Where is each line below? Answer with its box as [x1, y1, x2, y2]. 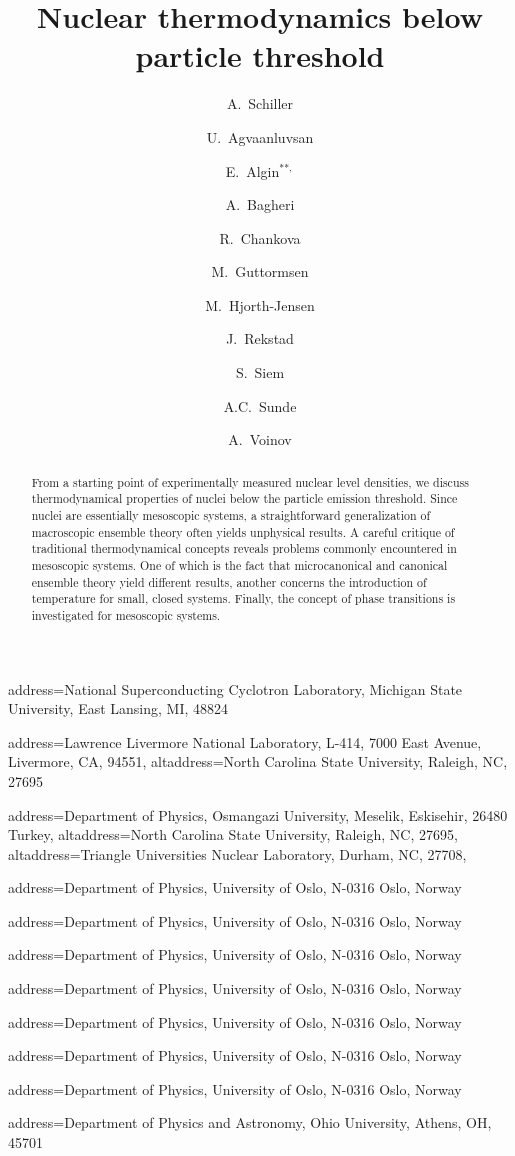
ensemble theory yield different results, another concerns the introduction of [31, 573, 427, 590]
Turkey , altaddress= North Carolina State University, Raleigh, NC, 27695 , [8, 824, 458, 845]
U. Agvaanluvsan [206, 126, 314, 147]
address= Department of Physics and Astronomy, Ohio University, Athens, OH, [8, 1112, 492, 1133]
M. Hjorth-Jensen [205, 294, 315, 315]
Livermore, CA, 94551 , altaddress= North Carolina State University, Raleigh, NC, [8, 751, 508, 772]
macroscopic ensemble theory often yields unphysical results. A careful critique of [31, 523, 455, 540]
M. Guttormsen [211, 261, 309, 282]
